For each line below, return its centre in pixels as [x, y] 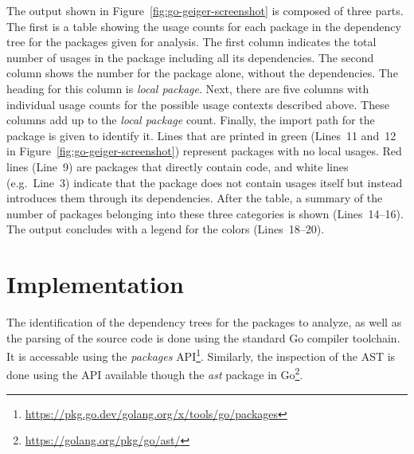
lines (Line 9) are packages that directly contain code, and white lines [178, 166]
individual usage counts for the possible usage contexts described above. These [198, 104]
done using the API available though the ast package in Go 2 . [155, 374]
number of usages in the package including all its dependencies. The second [190, 57]
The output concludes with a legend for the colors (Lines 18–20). [166, 229]
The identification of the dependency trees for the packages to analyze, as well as [204, 322]
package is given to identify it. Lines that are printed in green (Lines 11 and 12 [201, 135]
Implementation [95, 284]
